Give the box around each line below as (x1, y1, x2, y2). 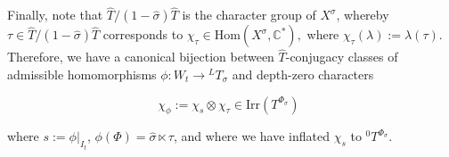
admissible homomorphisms (7, 65, 157, 84)
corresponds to (102, 25, 184, 44)
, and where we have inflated (173, 127, 330, 145)
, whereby (336, 5, 389, 24)
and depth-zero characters (232, 65, 374, 84)
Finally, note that (7, 5, 103, 24)
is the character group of (182, 5, 316, 24)
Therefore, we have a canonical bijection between (7, 47, 274, 66)
